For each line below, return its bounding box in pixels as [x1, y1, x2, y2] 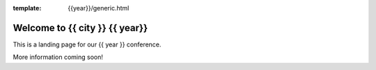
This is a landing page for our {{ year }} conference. [13, 40, 162, 49]
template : [13, 4, 42, 12]
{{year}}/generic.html [68, 4, 130, 12]
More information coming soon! [13, 53, 104, 62]
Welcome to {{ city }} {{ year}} [13, 21, 148, 34]
